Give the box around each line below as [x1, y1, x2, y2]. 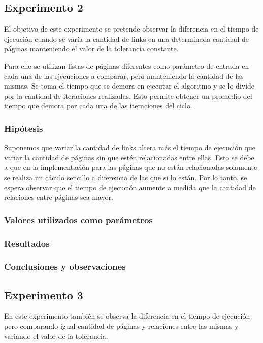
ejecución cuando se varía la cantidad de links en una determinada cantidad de [4, 33, 249, 44]
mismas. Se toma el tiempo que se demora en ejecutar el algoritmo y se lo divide [4, 80, 255, 91]
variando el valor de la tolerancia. [4, 330, 108, 341]
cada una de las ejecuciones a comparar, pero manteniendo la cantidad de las [4, 70, 244, 81]
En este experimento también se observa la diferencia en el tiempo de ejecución [4, 310, 250, 321]
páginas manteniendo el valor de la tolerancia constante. [4, 43, 179, 54]
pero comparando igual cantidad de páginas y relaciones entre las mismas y [4, 321, 239, 331]
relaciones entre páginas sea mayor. [4, 192, 113, 203]
